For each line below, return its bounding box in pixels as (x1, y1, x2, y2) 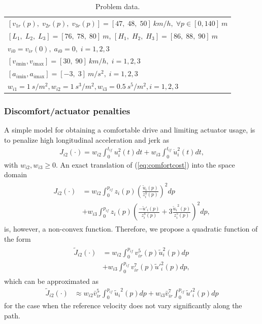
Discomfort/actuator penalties (4, 105, 130, 117)
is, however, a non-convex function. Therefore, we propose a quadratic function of (4, 223, 258, 234)
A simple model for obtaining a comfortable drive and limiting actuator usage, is (4, 124, 255, 135)
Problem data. (95, 1, 140, 11)
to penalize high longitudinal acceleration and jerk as (4, 134, 169, 145)
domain (4, 169, 27, 180)
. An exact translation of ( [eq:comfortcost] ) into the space (56, 159, 235, 170)
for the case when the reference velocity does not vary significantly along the (4, 300, 242, 311)
